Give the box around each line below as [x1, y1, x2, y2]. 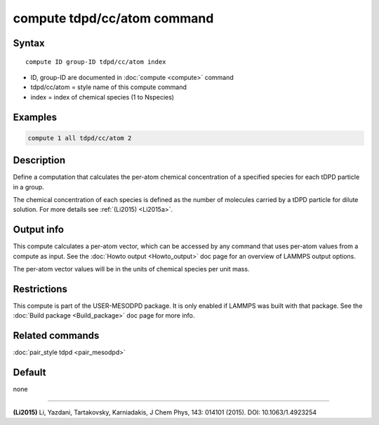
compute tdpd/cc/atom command [13, 11, 214, 26]
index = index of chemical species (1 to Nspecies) [30, 93, 175, 101]
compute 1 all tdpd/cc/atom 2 [27, 134, 132, 142]
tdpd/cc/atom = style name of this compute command [30, 83, 187, 91]
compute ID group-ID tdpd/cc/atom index [25, 58, 166, 66]
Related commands [13, 330, 100, 342]
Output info [13, 224, 65, 236]
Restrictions [13, 283, 68, 295]
